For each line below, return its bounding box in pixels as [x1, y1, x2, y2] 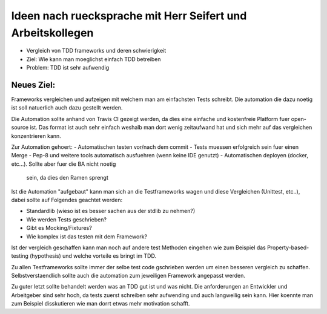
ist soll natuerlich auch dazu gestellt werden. [11, 104, 123, 111]
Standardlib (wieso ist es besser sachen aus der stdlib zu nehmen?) [26, 208, 196, 215]
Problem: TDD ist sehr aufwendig [26, 64, 109, 71]
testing [11, 252, 28, 260]
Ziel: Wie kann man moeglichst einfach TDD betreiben [26, 55, 161, 63]
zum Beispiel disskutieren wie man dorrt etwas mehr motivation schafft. [11, 300, 190, 307]
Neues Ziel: [11, 79, 56, 90]
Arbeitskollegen [11, 26, 94, 39]
